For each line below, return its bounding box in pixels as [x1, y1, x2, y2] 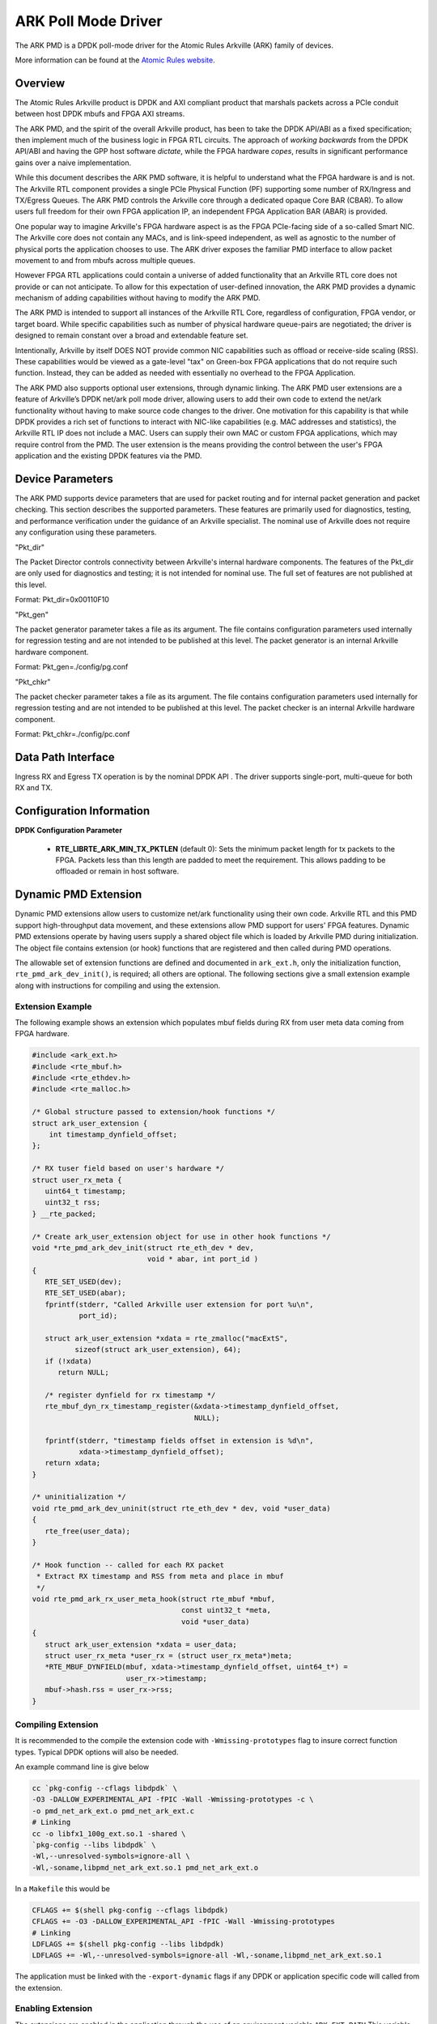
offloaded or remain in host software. [55, 866, 180, 876]
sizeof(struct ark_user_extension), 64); [74, 1345, 242, 1354]
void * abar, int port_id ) [146, 1255, 259, 1264]
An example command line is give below [15, 1762, 150, 1772]
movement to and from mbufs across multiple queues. [15, 255, 196, 265]
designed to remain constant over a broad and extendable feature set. [15, 330, 248, 340]
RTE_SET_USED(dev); [45, 1278, 122, 1286]
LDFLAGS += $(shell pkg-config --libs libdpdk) [32, 1939, 224, 1949]
